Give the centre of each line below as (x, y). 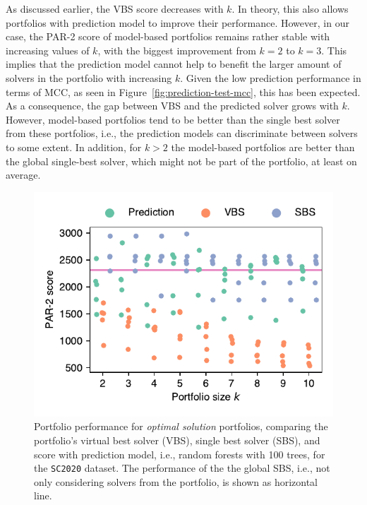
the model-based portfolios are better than (263, 147)
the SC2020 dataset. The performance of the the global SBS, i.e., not (182, 468)
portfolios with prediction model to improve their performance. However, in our (178, 22)
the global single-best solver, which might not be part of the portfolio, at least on (181, 161)
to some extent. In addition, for (74, 147)
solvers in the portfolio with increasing (89, 77)
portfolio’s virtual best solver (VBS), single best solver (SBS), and (177, 440)
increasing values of (48, 50)
